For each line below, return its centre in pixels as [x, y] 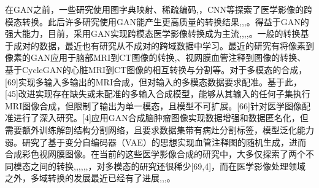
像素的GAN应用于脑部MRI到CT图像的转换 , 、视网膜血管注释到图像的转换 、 [156, 57]
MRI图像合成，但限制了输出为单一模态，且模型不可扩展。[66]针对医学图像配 [158, 105]
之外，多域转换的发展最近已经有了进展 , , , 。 [90, 178]
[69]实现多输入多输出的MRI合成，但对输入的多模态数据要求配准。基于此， [153, 81]
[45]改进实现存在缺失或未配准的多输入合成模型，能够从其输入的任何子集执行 [158, 94]
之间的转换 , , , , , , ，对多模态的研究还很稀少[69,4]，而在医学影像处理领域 [168, 166]
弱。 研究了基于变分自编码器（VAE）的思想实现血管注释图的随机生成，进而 [156, 142]
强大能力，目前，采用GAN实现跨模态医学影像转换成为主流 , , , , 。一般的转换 [153, 33]
